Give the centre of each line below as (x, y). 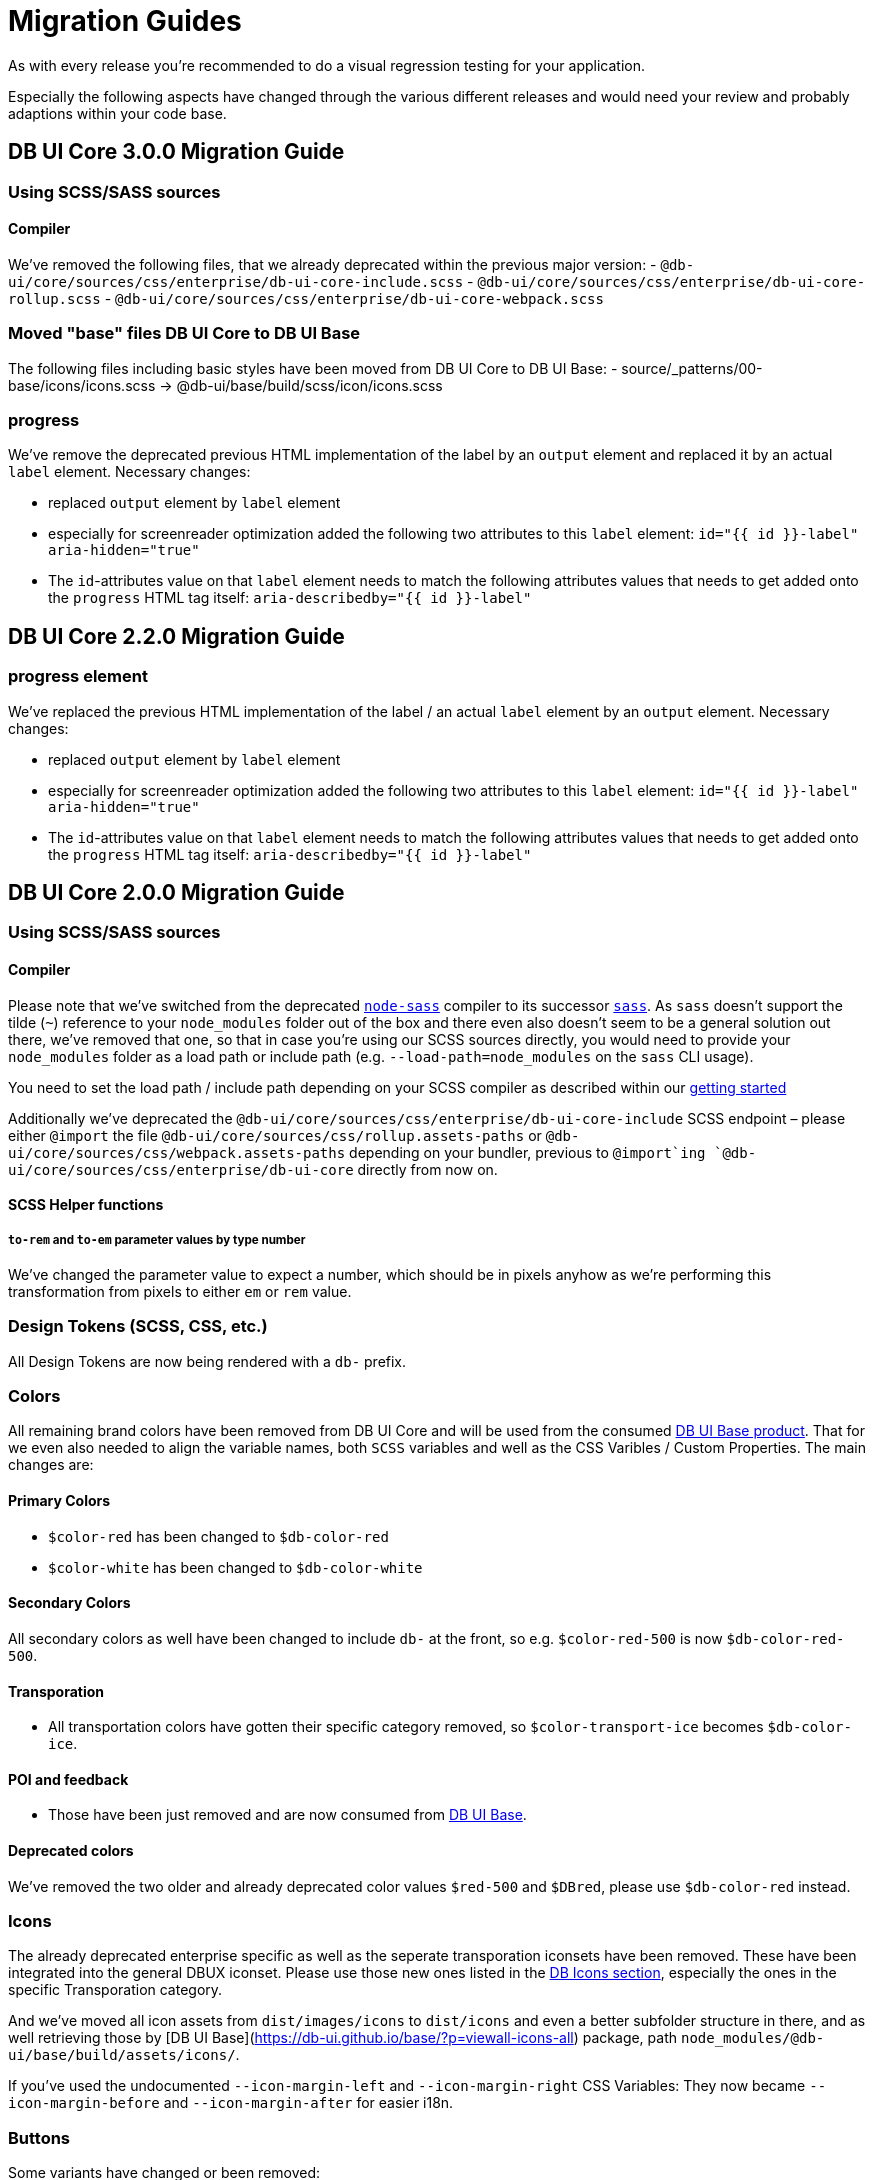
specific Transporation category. (115, 1990)
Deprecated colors (71, 1850)
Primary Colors (59, 1501)
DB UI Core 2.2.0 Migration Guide (176, 636)
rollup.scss (54, 298)
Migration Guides (125, 21)
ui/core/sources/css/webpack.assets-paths (177, 1152)
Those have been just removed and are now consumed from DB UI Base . (287, 1815)
